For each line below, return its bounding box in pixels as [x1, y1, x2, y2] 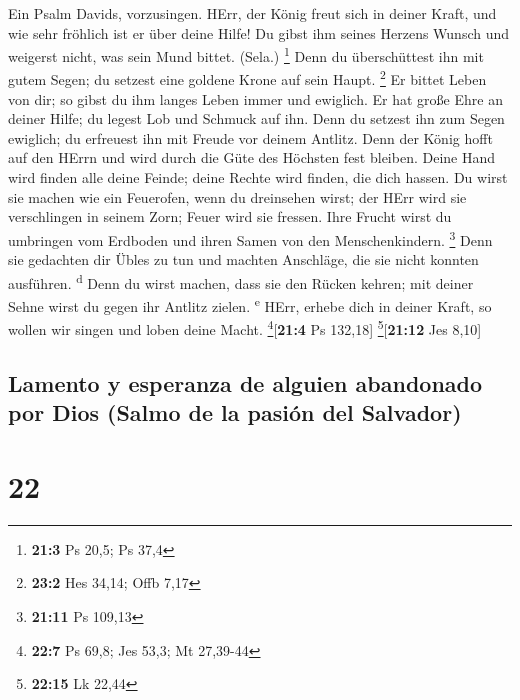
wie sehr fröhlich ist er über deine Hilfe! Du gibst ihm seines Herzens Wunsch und [8, 22, 510, 43]
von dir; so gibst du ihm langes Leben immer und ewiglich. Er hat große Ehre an [8, 88, 503, 109]
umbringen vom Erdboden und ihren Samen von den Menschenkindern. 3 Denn [8, 226, 493, 250]
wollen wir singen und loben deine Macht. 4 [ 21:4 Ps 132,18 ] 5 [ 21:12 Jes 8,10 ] [8, 316, 482, 339]
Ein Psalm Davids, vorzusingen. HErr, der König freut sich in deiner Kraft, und [8, 3, 497, 23]
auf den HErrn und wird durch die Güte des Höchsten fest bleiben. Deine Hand [8, 147, 496, 168]
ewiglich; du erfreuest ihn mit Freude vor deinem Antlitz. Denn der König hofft [8, 127, 493, 148]
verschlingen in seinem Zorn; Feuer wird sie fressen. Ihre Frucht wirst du [8, 206, 452, 227]
